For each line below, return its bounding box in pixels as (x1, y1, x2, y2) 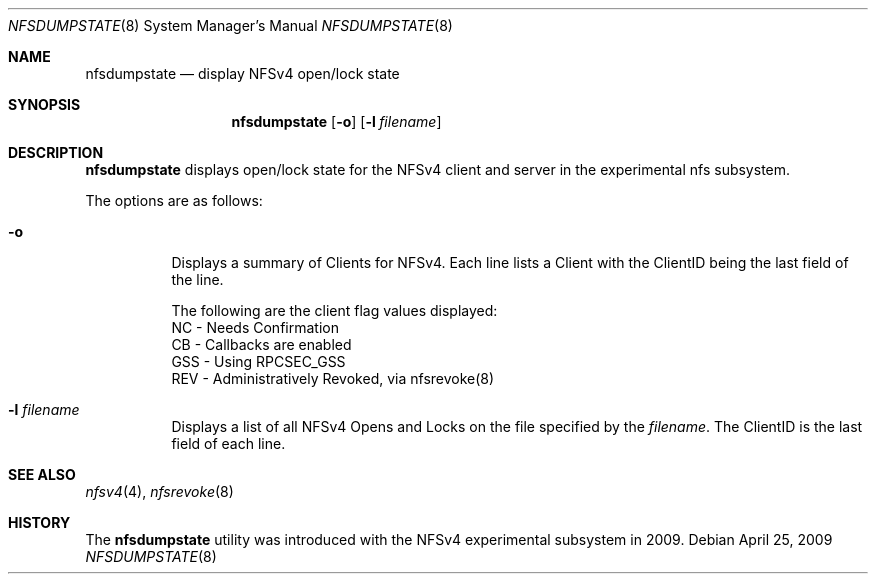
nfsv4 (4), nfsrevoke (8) (85, 483, 234, 500)
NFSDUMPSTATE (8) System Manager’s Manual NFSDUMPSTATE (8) (8, 17, 453, 34)
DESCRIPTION (8, 144, 104, 161)
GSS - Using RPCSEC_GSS (171, 353, 346, 370)
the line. (171, 271, 224, 288)
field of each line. (171, 435, 286, 452)
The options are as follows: (85, 192, 263, 209)
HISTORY (8, 514, 71, 531)
